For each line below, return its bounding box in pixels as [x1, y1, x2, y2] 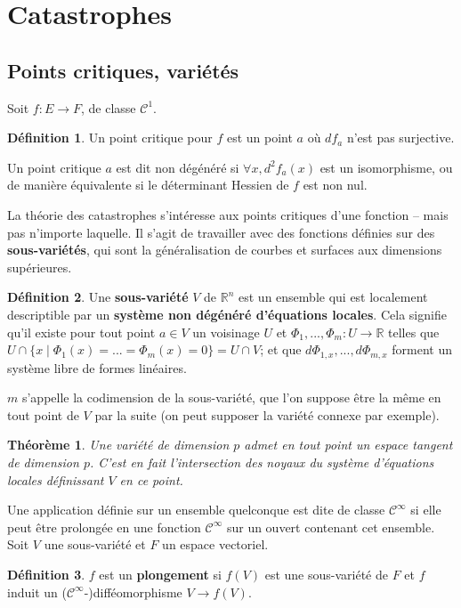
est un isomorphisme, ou [319, 158, 453, 176]
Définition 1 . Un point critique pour [7, 128, 213, 147]
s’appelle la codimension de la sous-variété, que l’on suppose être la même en [21, 388, 441, 407]
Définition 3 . [7, 564, 85, 583]
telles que [388, 322, 440, 341]
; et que [260, 340, 302, 359]
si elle [410, 500, 441, 519]
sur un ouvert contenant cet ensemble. [226, 517, 435, 536]
